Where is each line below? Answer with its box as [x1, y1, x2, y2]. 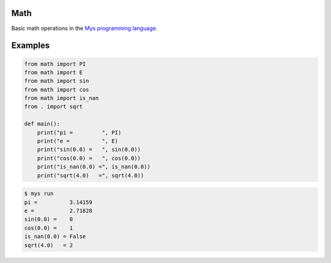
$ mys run [24, 190, 54, 197]
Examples [11, 40, 50, 51]
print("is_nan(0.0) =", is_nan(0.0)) [37, 163, 151, 170]
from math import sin [24, 77, 89, 85]
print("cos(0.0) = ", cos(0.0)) [37, 154, 141, 162]
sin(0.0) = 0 [24, 216, 74, 223]
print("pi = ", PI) [37, 129, 122, 136]
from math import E [24, 69, 83, 76]
